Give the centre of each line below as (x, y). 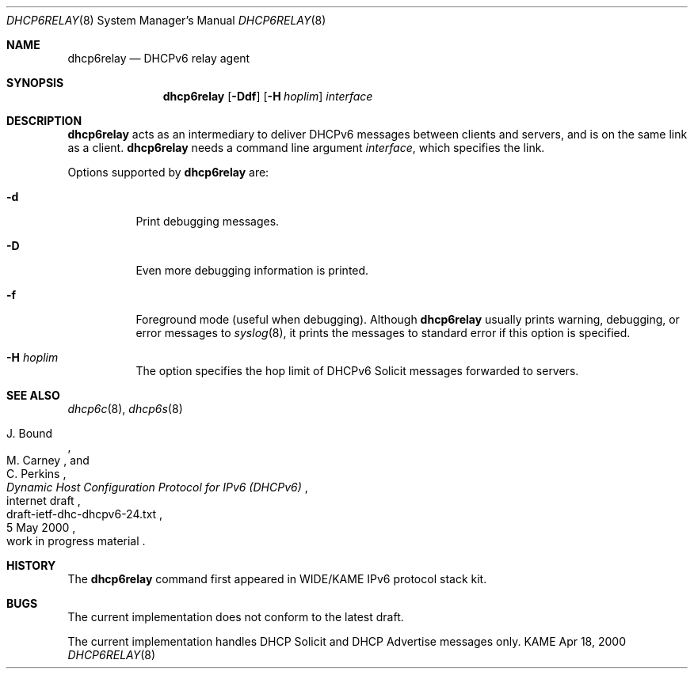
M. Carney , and (48, 460)
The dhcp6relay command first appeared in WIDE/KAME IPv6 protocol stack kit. (277, 579)
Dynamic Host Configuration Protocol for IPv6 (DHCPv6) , (157, 487)
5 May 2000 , (41, 527)
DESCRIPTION (44, 121)
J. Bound (30, 433)
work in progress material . (76, 541)
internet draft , (44, 501)
